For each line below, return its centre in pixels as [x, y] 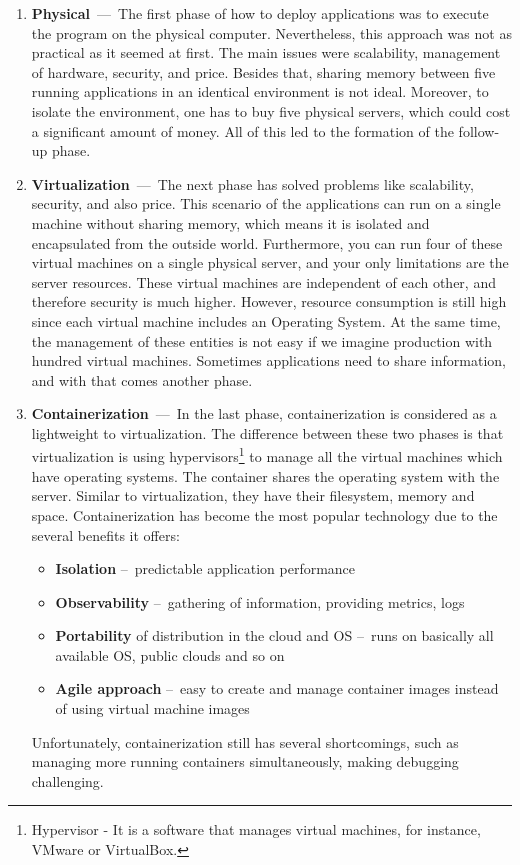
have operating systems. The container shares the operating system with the [265, 475]
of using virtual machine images [152, 708]
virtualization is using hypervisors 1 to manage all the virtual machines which [267, 455]
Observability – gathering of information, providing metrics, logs [260, 601]
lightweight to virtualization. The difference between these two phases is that [267, 432]
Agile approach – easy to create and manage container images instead [277, 688]
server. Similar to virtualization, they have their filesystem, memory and [253, 495]
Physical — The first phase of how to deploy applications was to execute [260, 13]
